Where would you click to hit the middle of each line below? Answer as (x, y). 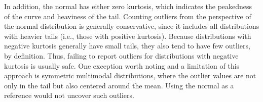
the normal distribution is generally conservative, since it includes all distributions (132, 26)
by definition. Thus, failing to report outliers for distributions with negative (121, 55)
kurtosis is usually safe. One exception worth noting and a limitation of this (122, 65)
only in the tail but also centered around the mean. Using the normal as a (119, 85)
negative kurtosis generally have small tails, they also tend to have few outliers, (127, 46)
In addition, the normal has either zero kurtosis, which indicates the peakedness (128, 6)
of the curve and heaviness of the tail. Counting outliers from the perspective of (128, 16)
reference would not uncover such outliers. (69, 95)
